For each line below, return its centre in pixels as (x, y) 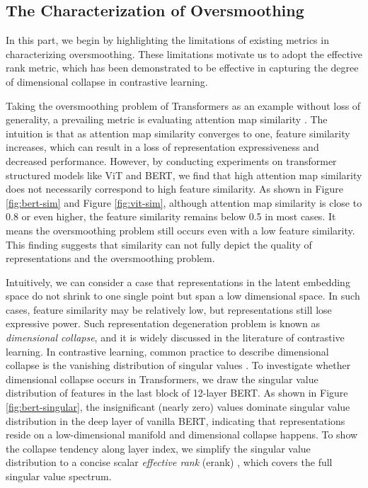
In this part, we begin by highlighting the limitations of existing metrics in (167, 40)
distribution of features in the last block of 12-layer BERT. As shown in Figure (177, 393)
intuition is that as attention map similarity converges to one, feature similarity (178, 133)
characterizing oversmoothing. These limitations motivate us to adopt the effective (184, 53)
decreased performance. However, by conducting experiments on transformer (171, 160)
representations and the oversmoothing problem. (110, 258)
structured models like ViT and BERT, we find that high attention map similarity (184, 175)
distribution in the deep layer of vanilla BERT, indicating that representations (176, 420)
